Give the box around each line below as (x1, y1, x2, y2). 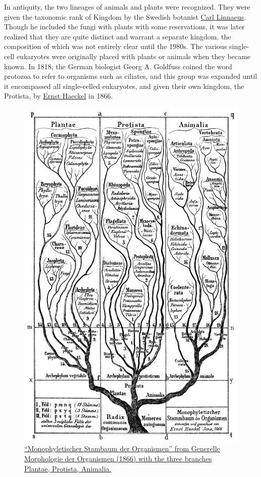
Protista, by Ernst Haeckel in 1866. (4, 90, 113, 101)
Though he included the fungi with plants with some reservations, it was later (4, 21, 245, 32)
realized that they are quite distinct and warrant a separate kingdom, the (4, 31, 231, 41)
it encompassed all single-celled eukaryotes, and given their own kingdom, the (4, 80, 244, 91)
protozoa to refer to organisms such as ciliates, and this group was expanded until (4, 71, 257, 81)
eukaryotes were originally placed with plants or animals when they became (16, 51, 251, 61)
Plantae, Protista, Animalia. (24, 463, 112, 473)
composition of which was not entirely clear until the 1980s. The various (4, 41, 227, 52)
